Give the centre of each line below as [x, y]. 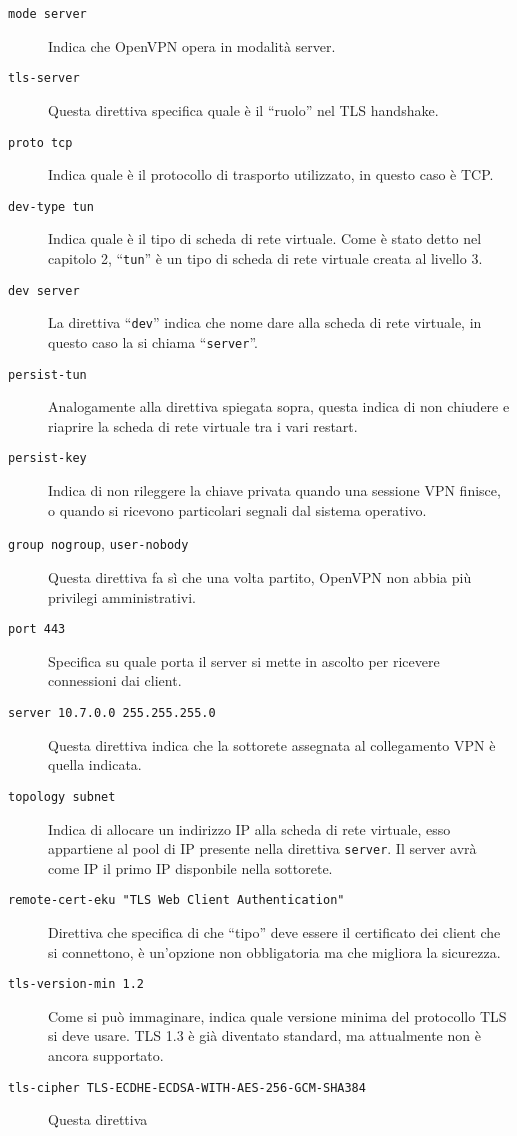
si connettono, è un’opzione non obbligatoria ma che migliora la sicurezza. [274, 951]
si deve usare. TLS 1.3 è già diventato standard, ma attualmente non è [264, 1035]
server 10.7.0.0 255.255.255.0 [112, 713]
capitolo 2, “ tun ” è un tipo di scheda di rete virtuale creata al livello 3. [265, 258]
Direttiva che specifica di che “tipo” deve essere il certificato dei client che [274, 932]
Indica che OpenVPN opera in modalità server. [192, 45]
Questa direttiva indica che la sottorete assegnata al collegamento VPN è [272, 744]
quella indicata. [95, 764]
